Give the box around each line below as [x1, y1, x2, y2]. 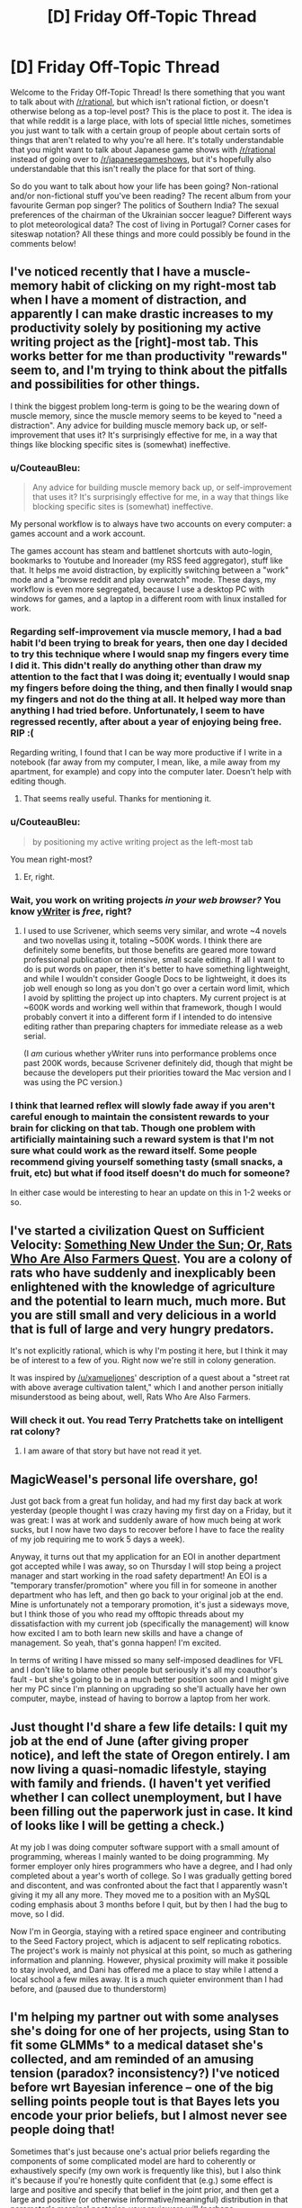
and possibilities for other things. [10, 376, 200, 393]
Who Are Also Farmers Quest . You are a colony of [10, 1251, 293, 1266]
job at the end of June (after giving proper [10, 1733, 250, 1749]
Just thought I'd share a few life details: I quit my [10, 1719, 289, 1734]
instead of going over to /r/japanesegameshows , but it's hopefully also [10, 153, 272, 164]
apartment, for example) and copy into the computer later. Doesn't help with [10, 766, 291, 777]
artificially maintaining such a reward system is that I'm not [10, 1133, 275, 1145]
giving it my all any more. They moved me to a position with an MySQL [10, 1889, 271, 1900]
